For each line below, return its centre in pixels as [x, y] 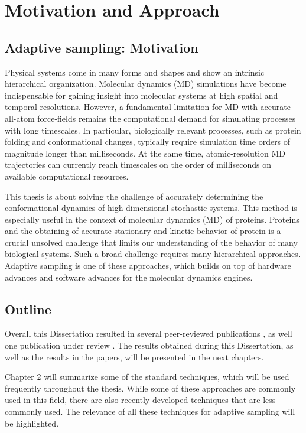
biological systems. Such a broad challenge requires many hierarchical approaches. [153, 254]
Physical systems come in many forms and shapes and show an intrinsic [135, 72]
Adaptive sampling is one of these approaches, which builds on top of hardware [148, 266]
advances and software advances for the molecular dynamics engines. [129, 277]
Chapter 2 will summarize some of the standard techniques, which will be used [147, 377]
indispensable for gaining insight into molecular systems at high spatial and [141, 95]
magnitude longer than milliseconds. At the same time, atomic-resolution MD [145, 153]
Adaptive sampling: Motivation [102, 47]
